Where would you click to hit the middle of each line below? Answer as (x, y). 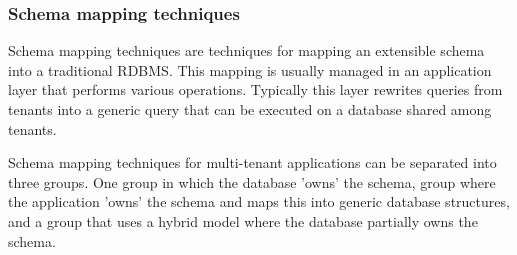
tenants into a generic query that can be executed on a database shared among (250, 109)
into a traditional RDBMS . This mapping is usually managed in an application (250, 69)
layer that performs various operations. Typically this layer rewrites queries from (255, 89)
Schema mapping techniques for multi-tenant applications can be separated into (252, 162)
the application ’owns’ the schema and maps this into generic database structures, (259, 201)
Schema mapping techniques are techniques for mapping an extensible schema (246, 50)
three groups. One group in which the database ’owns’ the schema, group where (252, 181)
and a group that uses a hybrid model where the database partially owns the (243, 220)
